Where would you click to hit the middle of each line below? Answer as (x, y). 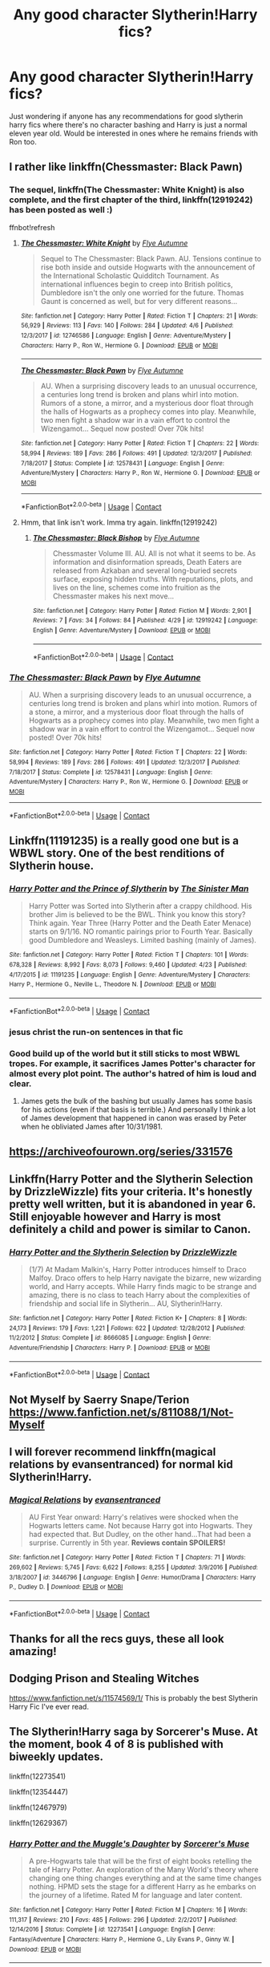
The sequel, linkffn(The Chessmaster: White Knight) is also (127, 190)
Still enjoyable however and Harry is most (115, 1217)
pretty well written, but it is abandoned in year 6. (132, 1204)
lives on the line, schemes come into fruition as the (137, 587)
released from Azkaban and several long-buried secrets (145, 570)
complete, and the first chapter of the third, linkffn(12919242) (131, 200)
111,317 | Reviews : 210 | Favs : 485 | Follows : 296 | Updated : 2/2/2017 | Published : (123, 1920)
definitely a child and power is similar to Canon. (130, 1229)
